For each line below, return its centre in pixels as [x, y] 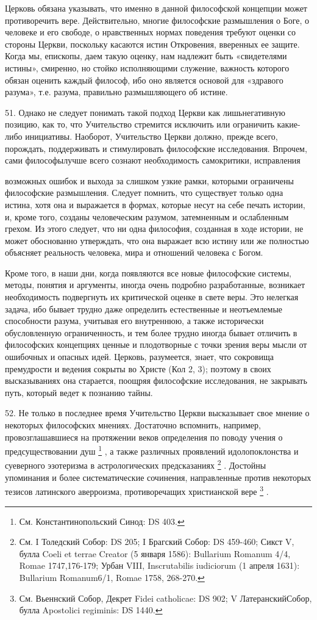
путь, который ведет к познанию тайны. [79, 392]
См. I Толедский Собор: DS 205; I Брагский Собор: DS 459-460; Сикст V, [157, 542]
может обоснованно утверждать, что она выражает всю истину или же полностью [157, 240]
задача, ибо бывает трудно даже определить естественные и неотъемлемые [144, 308]
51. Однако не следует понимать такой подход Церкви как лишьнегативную [145, 112]
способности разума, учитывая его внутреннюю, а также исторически [134, 321]
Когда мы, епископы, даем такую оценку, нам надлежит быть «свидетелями [146, 56]
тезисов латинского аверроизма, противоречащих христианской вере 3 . [137, 490]
